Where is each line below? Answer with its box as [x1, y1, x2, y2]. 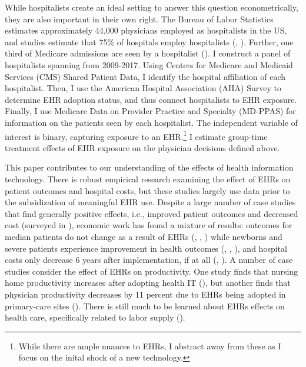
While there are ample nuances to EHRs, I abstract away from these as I [18, 339, 281, 352]
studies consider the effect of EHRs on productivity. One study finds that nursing [5, 265, 298, 277]
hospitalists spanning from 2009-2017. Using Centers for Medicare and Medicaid [5, 58, 293, 71]
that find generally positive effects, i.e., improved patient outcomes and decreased [5, 207, 298, 219]
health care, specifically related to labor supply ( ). [5, 311, 185, 323]
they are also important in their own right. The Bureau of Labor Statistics [5, 12, 274, 25]
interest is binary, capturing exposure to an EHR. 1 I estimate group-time [5, 128, 268, 142]
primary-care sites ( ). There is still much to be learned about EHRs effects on [5, 299, 285, 312]
